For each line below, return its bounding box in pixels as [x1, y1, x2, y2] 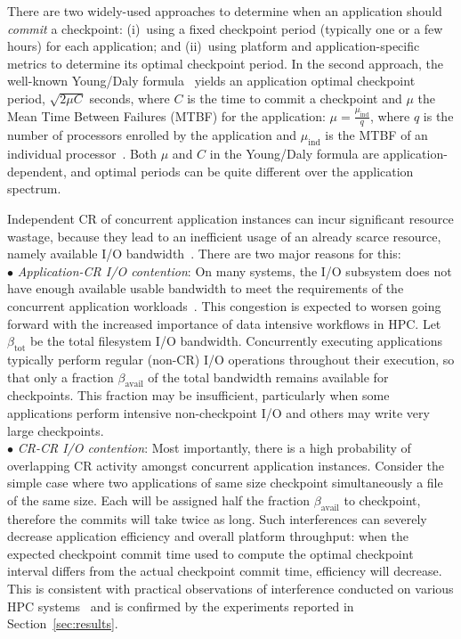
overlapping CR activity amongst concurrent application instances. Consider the [7, 455, 445, 474]
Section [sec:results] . [7, 614, 118, 633]
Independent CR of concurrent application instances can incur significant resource [7, 209, 454, 227]
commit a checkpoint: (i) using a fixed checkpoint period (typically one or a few [7, 19, 443, 37]
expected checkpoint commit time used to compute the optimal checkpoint [7, 544, 414, 562]
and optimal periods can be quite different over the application [70, 161, 414, 180]
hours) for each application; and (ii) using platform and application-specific [7, 37, 420, 55]
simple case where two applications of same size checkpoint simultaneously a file [7, 473, 443, 492]
